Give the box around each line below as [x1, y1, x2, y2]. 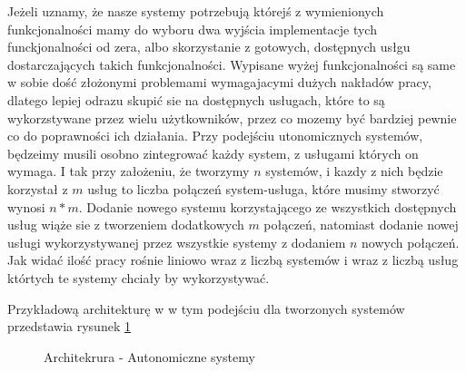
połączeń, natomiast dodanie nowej [263, 215, 459, 234]
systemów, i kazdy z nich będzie [265, 162, 443, 181]
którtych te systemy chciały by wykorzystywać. [7, 268, 270, 287]
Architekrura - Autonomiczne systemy [44, 347, 255, 366]
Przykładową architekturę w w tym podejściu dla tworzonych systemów [7, 299, 405, 318]
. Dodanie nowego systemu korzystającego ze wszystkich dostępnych [78, 197, 457, 216]
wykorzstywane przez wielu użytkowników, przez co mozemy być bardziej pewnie [7, 108, 457, 127]
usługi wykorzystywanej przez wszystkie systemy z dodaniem [7, 232, 346, 251]
